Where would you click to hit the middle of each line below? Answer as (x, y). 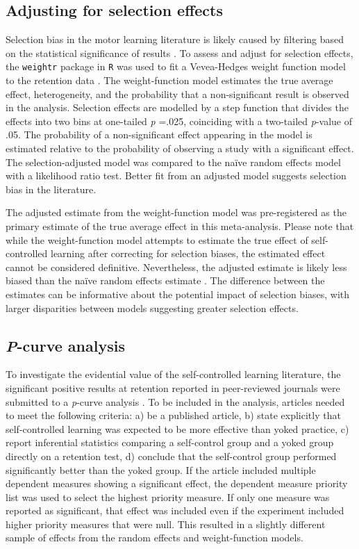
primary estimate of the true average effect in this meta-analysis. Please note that (180, 226)
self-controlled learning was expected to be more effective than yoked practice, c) (177, 428)
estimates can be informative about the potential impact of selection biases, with (178, 294)
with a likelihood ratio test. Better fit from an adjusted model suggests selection (176, 175)
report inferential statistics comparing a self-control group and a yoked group (170, 442)
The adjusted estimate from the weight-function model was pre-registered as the (176, 212)
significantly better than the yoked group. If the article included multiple (161, 469)
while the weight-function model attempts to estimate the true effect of (157, 239)
